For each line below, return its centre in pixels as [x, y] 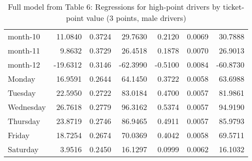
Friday [19, 135]
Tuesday [22, 93]
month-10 [24, 36]
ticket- [234, 7]
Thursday [24, 121]
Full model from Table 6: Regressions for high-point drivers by [114, 7]
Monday [22, 79]
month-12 [24, 64]
